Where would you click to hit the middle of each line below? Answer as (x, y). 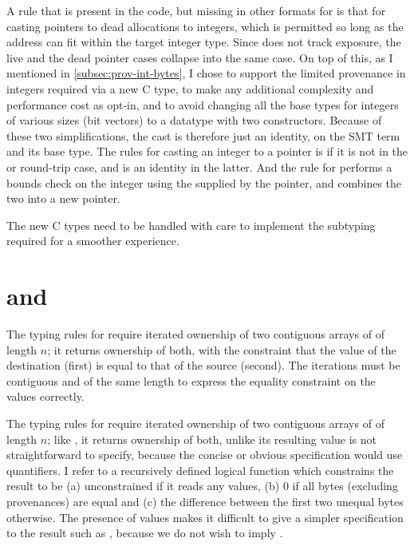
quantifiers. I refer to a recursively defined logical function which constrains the (200, 470)
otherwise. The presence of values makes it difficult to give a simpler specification (205, 517)
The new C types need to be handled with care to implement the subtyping (191, 225)
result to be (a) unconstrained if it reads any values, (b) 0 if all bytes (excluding (202, 486)
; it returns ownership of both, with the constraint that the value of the (222, 349)
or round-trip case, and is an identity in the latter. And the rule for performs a (199, 166)
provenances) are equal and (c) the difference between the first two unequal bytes (205, 501)
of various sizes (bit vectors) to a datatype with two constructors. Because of (194, 120)
